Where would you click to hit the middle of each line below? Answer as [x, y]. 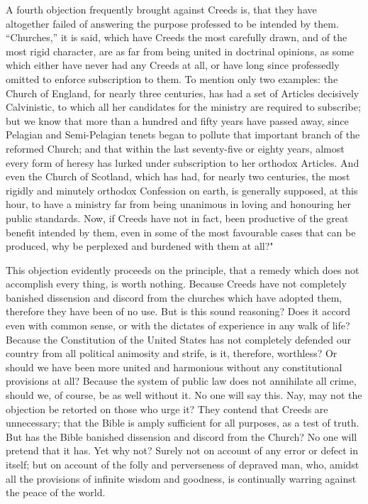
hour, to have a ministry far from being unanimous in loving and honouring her [178, 204]
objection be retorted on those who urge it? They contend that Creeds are [167, 409]
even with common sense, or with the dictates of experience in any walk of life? [178, 325]
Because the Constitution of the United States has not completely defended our [179, 339]
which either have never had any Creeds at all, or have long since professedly [173, 65]
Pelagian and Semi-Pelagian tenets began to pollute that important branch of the [183, 135]
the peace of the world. [56, 492]
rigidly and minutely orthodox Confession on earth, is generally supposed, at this [182, 190]
